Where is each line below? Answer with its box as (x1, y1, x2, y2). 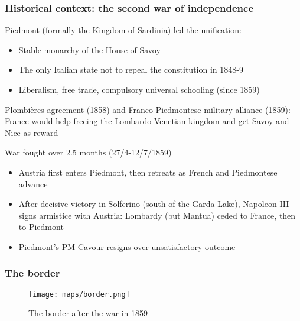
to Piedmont (18, 221, 64, 233)
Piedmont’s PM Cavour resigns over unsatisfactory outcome (18, 240, 236, 252)
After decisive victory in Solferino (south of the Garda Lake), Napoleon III (18, 197, 289, 210)
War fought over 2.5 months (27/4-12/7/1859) (5, 146, 172, 158)
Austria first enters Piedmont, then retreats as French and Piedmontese (18, 166, 278, 178)
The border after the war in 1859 (28, 307, 148, 319)
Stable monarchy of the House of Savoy (18, 43, 161, 56)
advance (18, 177, 48, 190)
